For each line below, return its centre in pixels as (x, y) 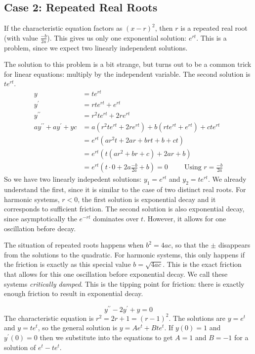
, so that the (190, 245)
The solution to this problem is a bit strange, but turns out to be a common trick (128, 64)
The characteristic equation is (49, 318)
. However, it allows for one (185, 219)
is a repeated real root (214, 28)
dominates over (116, 219)
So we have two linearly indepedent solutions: (73, 179)
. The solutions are (197, 318)
